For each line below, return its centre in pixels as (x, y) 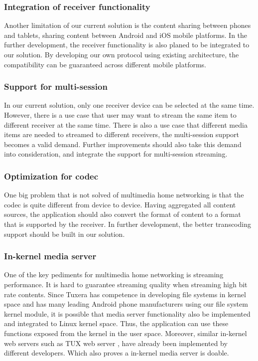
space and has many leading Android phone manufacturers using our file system (126, 304)
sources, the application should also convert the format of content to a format (123, 214)
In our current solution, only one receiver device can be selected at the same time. (129, 105)
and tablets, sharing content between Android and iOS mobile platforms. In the (126, 35)
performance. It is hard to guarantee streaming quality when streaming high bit (126, 284)
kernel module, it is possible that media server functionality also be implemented (127, 313)
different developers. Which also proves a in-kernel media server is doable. (117, 353)
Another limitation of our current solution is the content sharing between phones (128, 25)
